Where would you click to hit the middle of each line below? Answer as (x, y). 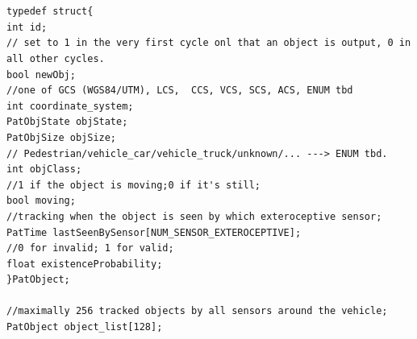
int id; (27, 27)
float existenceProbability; (85, 264)
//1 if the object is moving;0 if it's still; (133, 185)
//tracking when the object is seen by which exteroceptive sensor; (194, 216)
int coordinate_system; (70, 106)
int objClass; (44, 169)
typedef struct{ (50, 12)
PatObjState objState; (67, 122)
